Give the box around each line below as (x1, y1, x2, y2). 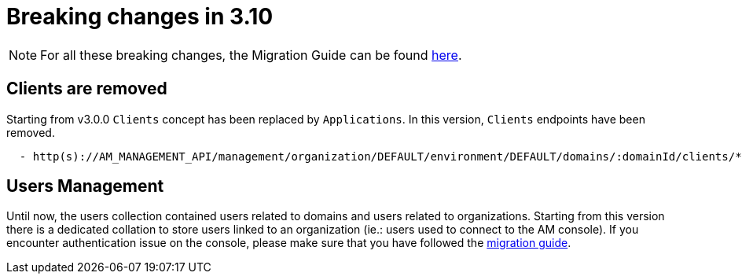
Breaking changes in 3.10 (6, 3, 274, 30)
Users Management (6, 176, 164, 197)
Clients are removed (6, 79, 167, 99)
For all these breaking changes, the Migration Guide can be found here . (40, 46, 462, 63)
